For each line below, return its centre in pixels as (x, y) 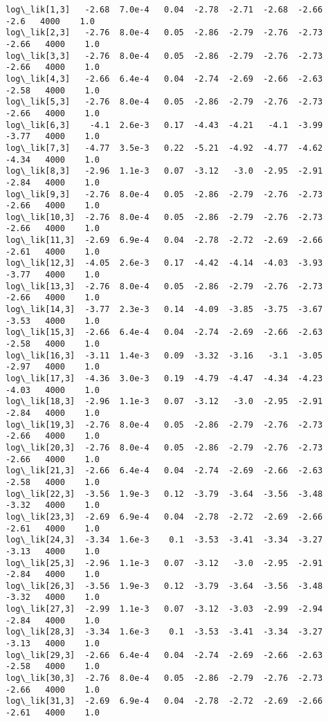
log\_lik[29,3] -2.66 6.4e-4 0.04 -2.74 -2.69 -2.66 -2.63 (164, 655)
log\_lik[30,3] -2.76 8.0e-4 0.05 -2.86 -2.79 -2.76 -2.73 (164, 678)
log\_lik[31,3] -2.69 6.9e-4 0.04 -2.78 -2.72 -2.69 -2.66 (164, 701)
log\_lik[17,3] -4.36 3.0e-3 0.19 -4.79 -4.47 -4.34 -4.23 (164, 378)
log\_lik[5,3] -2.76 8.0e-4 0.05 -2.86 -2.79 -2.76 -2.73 (164, 102)
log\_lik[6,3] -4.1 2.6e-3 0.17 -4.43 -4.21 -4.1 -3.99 (164, 125)
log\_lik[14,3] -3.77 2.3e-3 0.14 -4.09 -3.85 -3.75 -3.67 (164, 310)
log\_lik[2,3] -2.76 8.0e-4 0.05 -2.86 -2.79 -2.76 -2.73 (164, 33)
